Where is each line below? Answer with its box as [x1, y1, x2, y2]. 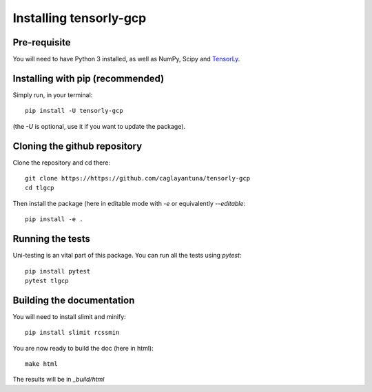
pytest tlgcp [25, 276, 69, 285]
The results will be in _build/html [12, 375, 105, 384]
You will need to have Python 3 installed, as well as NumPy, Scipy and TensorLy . [12, 55, 240, 63]
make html [25, 360, 58, 368]
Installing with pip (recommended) [12, 72, 165, 84]
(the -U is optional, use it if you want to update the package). [12, 122, 186, 130]
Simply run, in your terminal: [12, 90, 93, 99]
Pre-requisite [12, 37, 71, 48]
